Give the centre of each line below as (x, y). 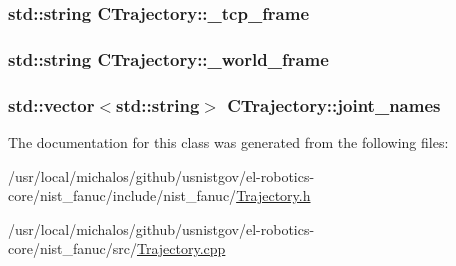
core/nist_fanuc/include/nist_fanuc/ (122, 195)
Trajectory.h (273, 195)
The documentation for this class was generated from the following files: (228, 141)
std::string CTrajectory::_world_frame (168, 58)
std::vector (51, 104)
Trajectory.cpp (181, 248)
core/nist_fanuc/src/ (72, 248)
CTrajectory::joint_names (334, 104)
